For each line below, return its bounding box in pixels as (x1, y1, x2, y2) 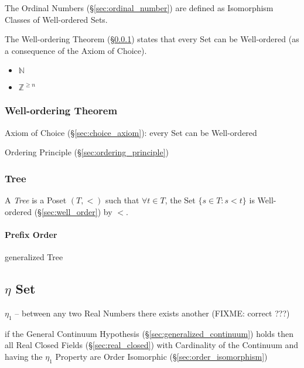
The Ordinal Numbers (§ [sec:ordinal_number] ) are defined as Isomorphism (5, 2, 274, 13)
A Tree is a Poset (5, 194, 67, 206)
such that (105, 194, 139, 206)
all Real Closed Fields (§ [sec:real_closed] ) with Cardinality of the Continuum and (5, 339, 299, 351)
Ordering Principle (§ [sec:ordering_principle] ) (5, 146, 169, 158)
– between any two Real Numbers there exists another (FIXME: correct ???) (15, 306, 290, 319)
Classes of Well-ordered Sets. (5, 13, 108, 25)
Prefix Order (5, 228, 57, 240)
